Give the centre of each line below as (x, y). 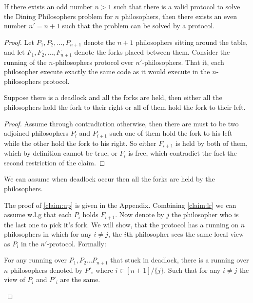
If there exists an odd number (48, 6)
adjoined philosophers (36, 133)
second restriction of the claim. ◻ (55, 162)
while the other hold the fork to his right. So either (80, 143)
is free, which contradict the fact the (183, 153)
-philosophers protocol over (93, 62)
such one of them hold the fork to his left (171, 133)
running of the (25, 62)
